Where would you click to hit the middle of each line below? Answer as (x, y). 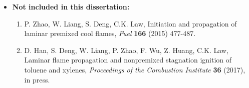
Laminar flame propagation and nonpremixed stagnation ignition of (128, 60)
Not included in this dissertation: (71, 6)
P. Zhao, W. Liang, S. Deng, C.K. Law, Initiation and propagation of (131, 23)
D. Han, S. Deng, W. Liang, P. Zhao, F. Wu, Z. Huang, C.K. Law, (126, 50)
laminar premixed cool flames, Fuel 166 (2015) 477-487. (110, 33)
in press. (37, 79)
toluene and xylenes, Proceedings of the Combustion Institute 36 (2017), (135, 69)
